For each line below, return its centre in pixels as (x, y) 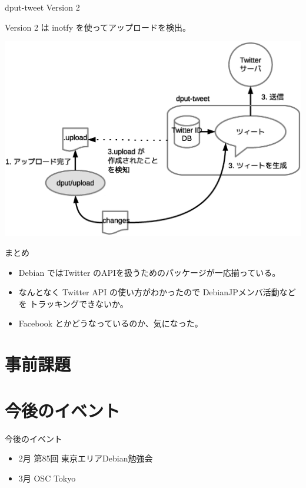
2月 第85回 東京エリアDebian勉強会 (86, 458)
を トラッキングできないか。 (73, 303)
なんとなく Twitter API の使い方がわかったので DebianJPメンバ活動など (157, 292)
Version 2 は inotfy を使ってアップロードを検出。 (98, 27)
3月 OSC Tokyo (47, 478)
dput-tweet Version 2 (42, 7)
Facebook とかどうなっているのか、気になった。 (111, 323)
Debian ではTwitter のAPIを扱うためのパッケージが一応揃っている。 (149, 272)
